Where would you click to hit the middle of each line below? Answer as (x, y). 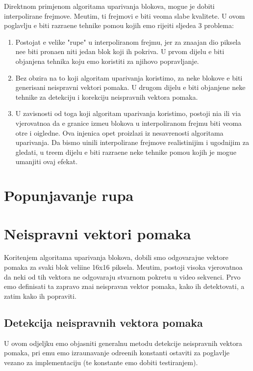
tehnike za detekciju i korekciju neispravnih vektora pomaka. (107, 97)
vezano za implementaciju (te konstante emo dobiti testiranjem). (101, 362)
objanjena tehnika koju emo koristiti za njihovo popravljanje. (107, 61)
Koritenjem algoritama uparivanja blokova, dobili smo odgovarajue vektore (116, 257)
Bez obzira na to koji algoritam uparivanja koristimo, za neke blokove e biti (129, 77)
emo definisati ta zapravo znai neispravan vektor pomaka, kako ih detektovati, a (124, 286)
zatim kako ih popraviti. (40, 296)
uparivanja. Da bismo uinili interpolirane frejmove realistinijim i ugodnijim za (132, 142)
